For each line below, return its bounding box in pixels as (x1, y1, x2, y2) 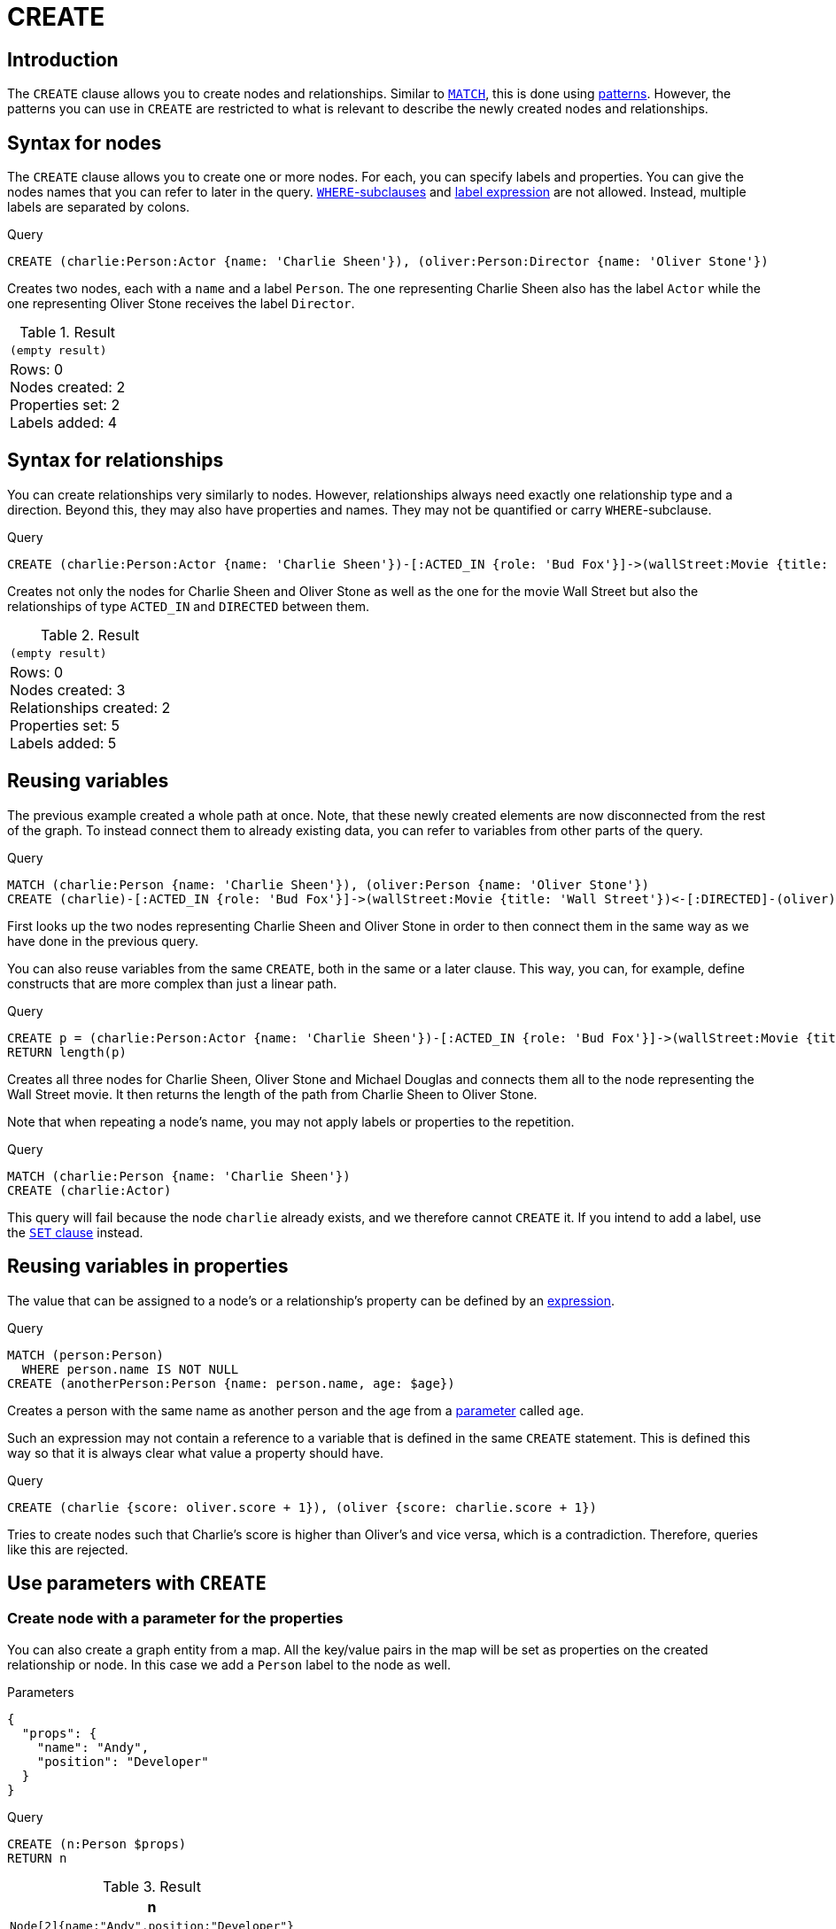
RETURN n (7, 1850, 67, 1865)
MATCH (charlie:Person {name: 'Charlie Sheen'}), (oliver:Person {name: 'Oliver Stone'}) (7, 877, 649, 892)
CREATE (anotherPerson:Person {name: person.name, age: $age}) (7, 1375, 455, 1391)
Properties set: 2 (10, 396, 120, 414)
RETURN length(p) (7, 1044, 127, 1059)
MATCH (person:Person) (7, 1347, 165, 1362)
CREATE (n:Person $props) (7, 1836, 187, 1851)
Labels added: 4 (10, 414, 118, 432)
